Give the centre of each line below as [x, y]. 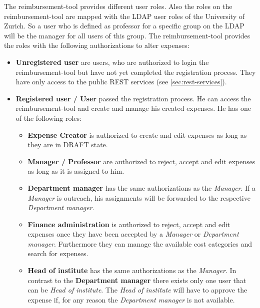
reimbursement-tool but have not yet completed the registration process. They [136, 72]
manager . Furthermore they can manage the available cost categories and [140, 243]
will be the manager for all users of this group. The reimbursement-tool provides [127, 35]
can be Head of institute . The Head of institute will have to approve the [137, 290]
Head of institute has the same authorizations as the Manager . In [132, 270]
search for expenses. [58, 253]
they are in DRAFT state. [68, 145]
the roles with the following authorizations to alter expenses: [97, 45]
